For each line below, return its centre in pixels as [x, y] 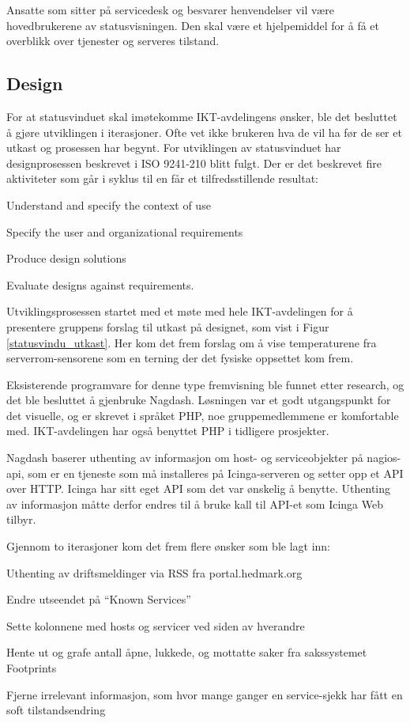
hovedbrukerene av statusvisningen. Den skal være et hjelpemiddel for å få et [193, 25]
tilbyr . [21, 519]
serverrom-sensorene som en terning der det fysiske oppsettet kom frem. [180, 358]
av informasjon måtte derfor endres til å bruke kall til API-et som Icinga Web [195, 503]
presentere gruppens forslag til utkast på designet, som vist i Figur [168, 326]
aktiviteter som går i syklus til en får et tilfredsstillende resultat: [162, 178]
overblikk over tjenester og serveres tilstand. [113, 41]
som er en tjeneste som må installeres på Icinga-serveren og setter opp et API [216, 473]
